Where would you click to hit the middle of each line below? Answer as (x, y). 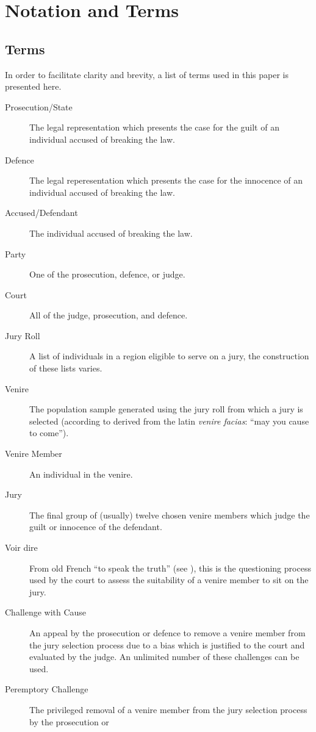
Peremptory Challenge (47, 689)
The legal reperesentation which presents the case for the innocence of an (166, 180)
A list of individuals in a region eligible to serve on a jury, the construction (169, 356)
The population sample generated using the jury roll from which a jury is (166, 409)
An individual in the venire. (81, 474)
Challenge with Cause (46, 612)
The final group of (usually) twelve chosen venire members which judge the (170, 515)
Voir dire (21, 547)
